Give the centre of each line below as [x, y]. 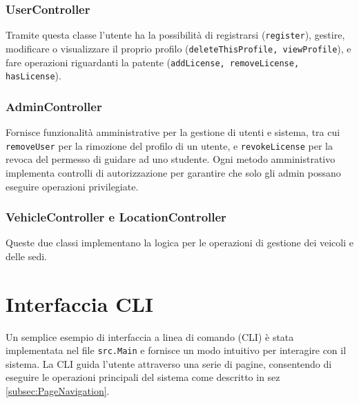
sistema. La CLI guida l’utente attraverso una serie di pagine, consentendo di [169, 363]
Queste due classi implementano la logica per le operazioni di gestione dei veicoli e [179, 243]
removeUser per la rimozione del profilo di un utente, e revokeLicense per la [169, 145]
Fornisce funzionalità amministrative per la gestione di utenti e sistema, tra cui [173, 132]
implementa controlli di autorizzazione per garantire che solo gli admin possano [173, 172]
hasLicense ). [33, 76]
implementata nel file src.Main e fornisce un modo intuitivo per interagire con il [176, 350]
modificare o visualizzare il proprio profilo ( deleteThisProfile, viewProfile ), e [178, 48]
